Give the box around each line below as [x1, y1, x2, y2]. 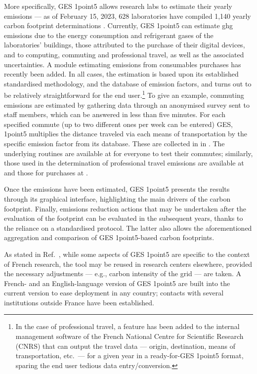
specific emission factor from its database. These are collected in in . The [4, 138, 225, 148]
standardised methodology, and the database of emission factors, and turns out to [4, 78, 252, 88]
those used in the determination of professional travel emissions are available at [4, 158, 244, 168]
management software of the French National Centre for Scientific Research [15, 331, 244, 341]
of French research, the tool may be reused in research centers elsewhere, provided [4, 258, 253, 269]
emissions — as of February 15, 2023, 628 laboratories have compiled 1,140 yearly [4, 10, 251, 21]
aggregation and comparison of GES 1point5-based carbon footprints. [4, 232, 214, 243]
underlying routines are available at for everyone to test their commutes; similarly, [4, 148, 253, 158]
